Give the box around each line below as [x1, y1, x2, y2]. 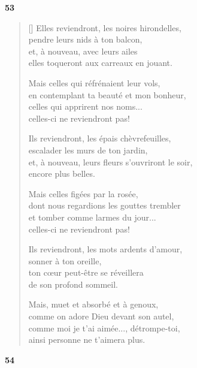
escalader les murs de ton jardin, [28, 143, 148, 156]
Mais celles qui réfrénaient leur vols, [28, 76, 160, 89]
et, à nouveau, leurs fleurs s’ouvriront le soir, [28, 155, 193, 168]
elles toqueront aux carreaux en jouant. [28, 56, 172, 69]
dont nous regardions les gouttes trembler [28, 199, 181, 212]
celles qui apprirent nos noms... [28, 100, 143, 113]
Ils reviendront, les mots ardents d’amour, [28, 243, 183, 255]
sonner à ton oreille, [28, 254, 102, 267]
